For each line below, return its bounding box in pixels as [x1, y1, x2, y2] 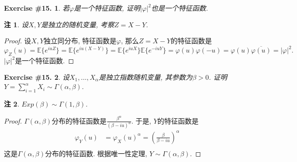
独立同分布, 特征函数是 [44, 36, 117, 46]
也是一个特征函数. [151, 3, 208, 13]
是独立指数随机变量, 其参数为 [98, 72, 193, 82]
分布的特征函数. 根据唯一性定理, [45, 148, 147, 158]
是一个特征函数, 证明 [73, 3, 140, 13]
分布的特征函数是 [51, 115, 107, 126]
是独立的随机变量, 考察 [41, 19, 114, 29]
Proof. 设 [4, 36, 31, 46]
